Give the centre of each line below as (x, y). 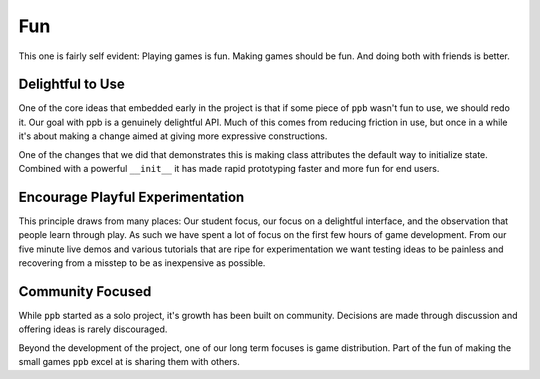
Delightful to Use (71, 84)
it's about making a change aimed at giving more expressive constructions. (173, 136)
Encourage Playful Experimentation (131, 196)
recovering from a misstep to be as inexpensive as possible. (142, 263)
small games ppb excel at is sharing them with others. (129, 362)
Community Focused (85, 291)
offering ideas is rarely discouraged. (93, 329)
